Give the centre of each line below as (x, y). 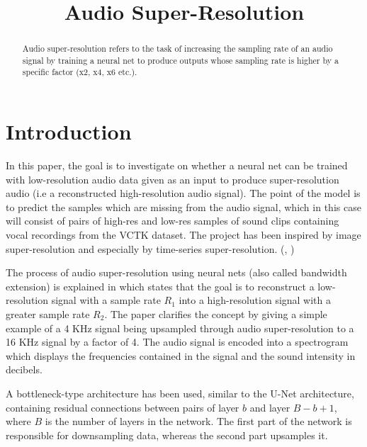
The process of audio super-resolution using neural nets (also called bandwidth (176, 272)
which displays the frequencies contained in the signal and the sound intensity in (181, 355)
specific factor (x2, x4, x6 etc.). (80, 72)
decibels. (24, 369)
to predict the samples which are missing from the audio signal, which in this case (183, 206)
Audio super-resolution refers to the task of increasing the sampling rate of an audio (177, 49)
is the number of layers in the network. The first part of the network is (198, 421)
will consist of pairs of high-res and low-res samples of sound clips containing (173, 221)
